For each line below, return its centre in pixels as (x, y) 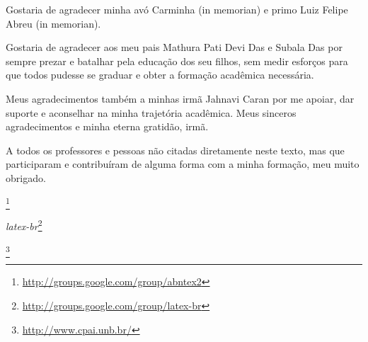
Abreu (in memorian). (53, 23)
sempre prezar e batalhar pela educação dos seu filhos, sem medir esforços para (177, 61)
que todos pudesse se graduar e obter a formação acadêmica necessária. (160, 75)
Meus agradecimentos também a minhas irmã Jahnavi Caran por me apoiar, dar (180, 98)
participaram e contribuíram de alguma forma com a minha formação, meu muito (183, 164)
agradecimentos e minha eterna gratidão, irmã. (107, 126)
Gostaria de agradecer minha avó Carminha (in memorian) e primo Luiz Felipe (177, 9)
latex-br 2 (24, 224)
